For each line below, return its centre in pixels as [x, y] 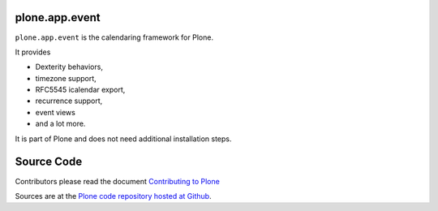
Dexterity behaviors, [69, 67]
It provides [33, 52]
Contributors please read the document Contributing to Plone [118, 181]
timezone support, [66, 78]
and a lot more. [60, 124]
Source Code [49, 162]
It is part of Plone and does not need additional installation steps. [123, 139]
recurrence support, [69, 101]
